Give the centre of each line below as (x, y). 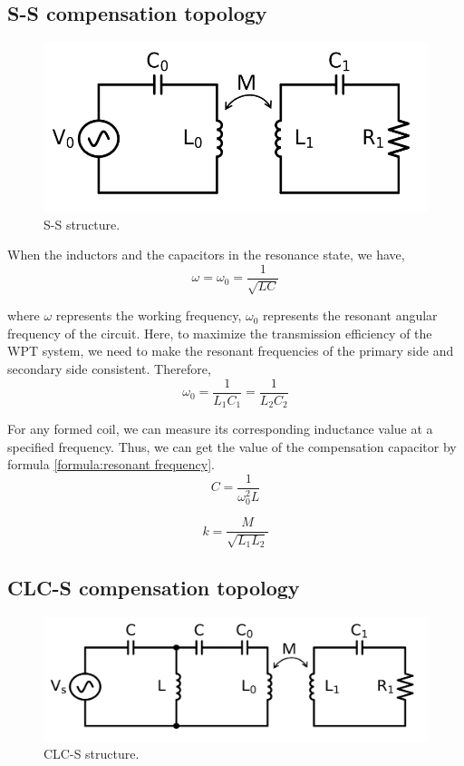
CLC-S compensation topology (154, 587)
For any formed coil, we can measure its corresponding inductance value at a (220, 429)
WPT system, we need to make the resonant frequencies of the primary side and (231, 351)
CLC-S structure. (92, 754)
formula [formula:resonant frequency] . (111, 464)
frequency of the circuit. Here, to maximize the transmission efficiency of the (220, 333)
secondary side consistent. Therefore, (109, 369)
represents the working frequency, (149, 315)
